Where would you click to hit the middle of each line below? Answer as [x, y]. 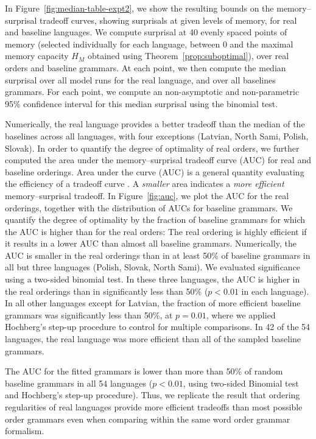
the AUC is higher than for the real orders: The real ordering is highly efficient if [156, 231]
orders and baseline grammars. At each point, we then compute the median [146, 67]
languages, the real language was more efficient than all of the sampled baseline [153, 339]
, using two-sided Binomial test [241, 383]
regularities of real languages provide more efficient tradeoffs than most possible [154, 407]
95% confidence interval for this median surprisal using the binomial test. [142, 103]
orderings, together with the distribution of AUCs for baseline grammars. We [149, 207]
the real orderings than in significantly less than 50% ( [107, 291]
